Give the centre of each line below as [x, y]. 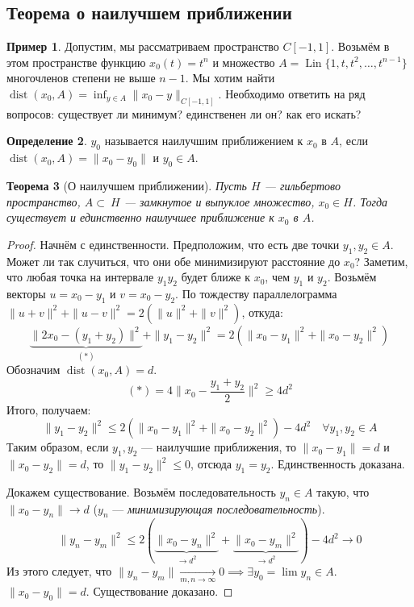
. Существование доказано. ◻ [159, 591]
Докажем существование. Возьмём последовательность [141, 491]
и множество [244, 62]
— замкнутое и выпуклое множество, [219, 201]
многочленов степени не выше [81, 78]
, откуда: [262, 312]
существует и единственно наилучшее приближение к [140, 217]
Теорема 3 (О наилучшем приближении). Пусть [127, 186]
